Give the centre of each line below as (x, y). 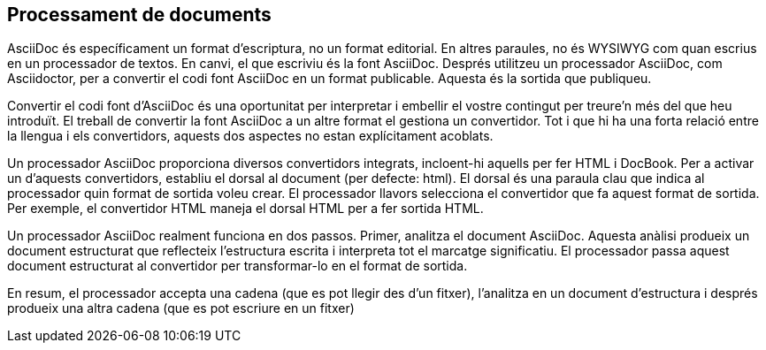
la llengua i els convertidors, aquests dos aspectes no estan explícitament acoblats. (250, 136)
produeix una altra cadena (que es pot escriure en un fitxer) (181, 308)
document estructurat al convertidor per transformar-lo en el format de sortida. (237, 266)
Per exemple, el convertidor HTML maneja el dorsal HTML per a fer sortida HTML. (245, 209)
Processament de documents (139, 15)
